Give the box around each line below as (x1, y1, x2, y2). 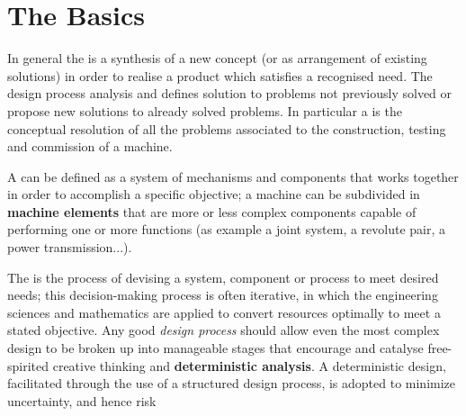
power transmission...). (7, 238, 132, 257)
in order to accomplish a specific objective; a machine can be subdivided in (7, 185, 420, 203)
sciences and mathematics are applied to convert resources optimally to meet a (7, 303, 441, 321)
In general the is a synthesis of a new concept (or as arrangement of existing (7, 49, 427, 68)
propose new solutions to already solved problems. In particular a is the (7, 101, 402, 120)
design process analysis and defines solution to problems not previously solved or (7, 84, 453, 103)
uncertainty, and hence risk (7, 391, 157, 410)
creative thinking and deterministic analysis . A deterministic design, (52, 356, 446, 375)
